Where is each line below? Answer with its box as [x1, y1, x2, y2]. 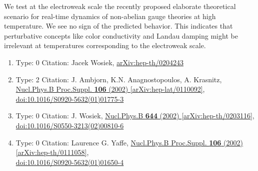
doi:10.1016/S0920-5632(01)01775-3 [15, 93, 124, 104]
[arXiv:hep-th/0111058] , [15, 147, 89, 157]
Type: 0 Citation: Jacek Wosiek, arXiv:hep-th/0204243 [15, 57, 183, 67]
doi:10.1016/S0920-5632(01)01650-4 [15, 156, 124, 167]
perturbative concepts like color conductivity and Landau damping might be [4, 30, 238, 41]
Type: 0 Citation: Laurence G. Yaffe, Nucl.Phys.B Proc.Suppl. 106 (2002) [15, 137, 243, 147]
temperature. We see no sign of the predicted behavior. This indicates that [4, 21, 233, 31]
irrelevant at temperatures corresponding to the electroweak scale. [4, 40, 206, 51]
